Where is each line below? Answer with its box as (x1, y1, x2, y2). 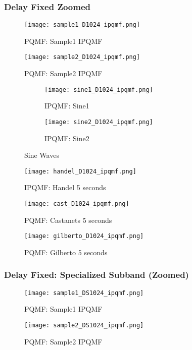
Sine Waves (24, 150, 59, 160)
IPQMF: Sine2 (44, 133, 89, 143)
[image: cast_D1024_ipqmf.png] (24, 200, 129, 208)
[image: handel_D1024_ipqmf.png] (24, 167, 136, 175)
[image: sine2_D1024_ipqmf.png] (44, 118, 153, 126)
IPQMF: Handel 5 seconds (24, 182, 106, 193)
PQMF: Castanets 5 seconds (24, 214, 112, 225)
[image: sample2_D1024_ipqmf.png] (24, 53, 140, 61)
